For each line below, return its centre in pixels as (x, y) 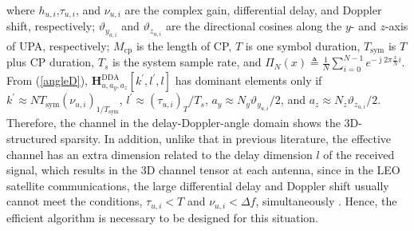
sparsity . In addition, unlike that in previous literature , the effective (226, 138)
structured (32, 138)
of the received (359, 154)
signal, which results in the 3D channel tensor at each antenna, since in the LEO (203, 170)
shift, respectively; (51, 26)
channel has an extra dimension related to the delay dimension (160, 154)
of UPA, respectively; (58, 45)
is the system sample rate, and (187, 62)
